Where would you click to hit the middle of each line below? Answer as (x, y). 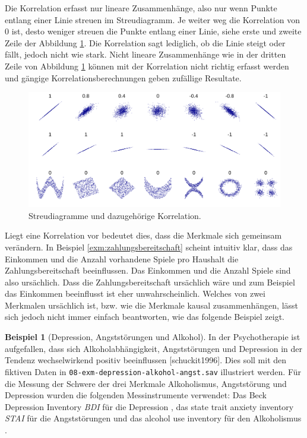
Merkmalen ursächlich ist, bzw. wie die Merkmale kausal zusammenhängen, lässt (152, 305)
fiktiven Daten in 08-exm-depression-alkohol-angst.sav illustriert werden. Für (153, 371)
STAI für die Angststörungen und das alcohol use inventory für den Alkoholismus (153, 418)
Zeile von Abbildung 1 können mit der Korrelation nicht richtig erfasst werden (147, 66)
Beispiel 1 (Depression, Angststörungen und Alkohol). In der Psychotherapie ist (153, 337)
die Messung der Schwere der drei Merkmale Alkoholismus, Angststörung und (146, 383)
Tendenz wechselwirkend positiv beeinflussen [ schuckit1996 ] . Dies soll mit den (146, 360)
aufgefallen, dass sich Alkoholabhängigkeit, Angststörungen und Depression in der (154, 348)
